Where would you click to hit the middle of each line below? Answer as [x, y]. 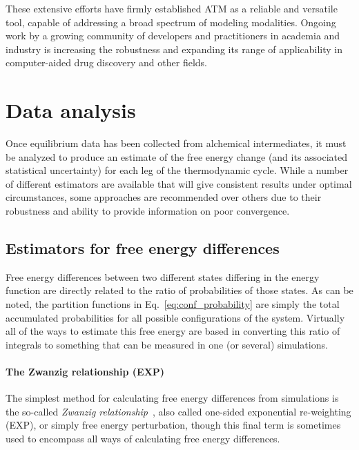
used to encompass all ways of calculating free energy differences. [143, 438]
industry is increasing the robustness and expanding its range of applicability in [174, 49]
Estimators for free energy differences [143, 248]
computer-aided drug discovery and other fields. [106, 62]
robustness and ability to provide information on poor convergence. [148, 211]
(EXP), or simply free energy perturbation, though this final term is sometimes [173, 425]
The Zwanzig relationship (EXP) [85, 372]
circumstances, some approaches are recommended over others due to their [164, 197]
